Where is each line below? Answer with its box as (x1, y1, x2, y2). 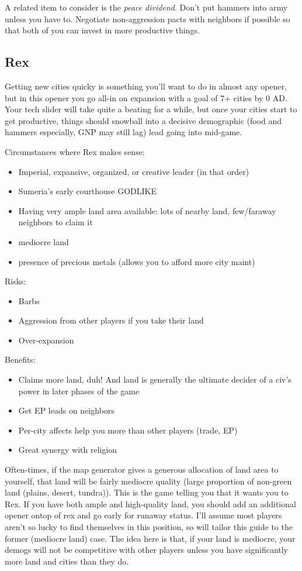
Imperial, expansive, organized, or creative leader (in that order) (18, 165, 249, 177)
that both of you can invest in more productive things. (5, 24, 200, 36)
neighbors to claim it (18, 216, 93, 228)
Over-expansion (18, 333, 74, 346)
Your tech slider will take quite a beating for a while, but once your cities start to (5, 103, 297, 115)
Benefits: (5, 353, 36, 366)
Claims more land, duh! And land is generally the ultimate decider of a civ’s (18, 373, 291, 386)
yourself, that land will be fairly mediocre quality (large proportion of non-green (5, 474, 292, 487)
